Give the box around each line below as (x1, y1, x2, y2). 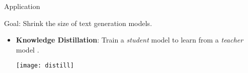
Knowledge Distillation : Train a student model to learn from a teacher (16, 34, 243, 45)
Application (4, 1, 40, 11)
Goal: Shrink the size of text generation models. (4, 17, 152, 28)
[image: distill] (16, 62, 74, 69)
